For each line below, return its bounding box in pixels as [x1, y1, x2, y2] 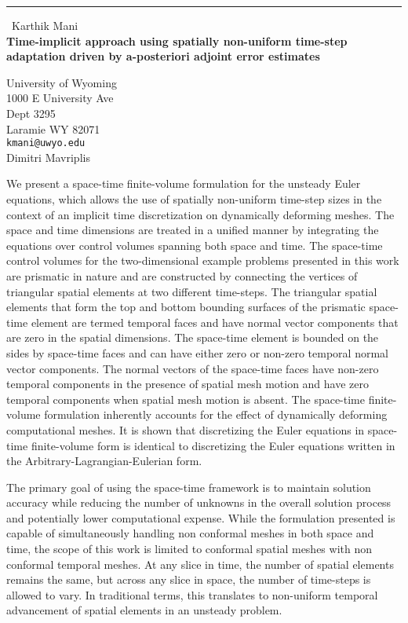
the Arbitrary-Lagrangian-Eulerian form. [6, 453, 202, 469]
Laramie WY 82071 [6, 120, 100, 137]
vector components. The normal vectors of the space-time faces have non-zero [6, 360, 379, 376]
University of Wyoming [6, 74, 117, 90]
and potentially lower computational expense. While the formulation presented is [6, 509, 395, 526]
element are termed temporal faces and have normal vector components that [31, 313, 399, 330]
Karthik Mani [12, 17, 78, 33]
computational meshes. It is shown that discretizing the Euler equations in [6, 421, 365, 438]
